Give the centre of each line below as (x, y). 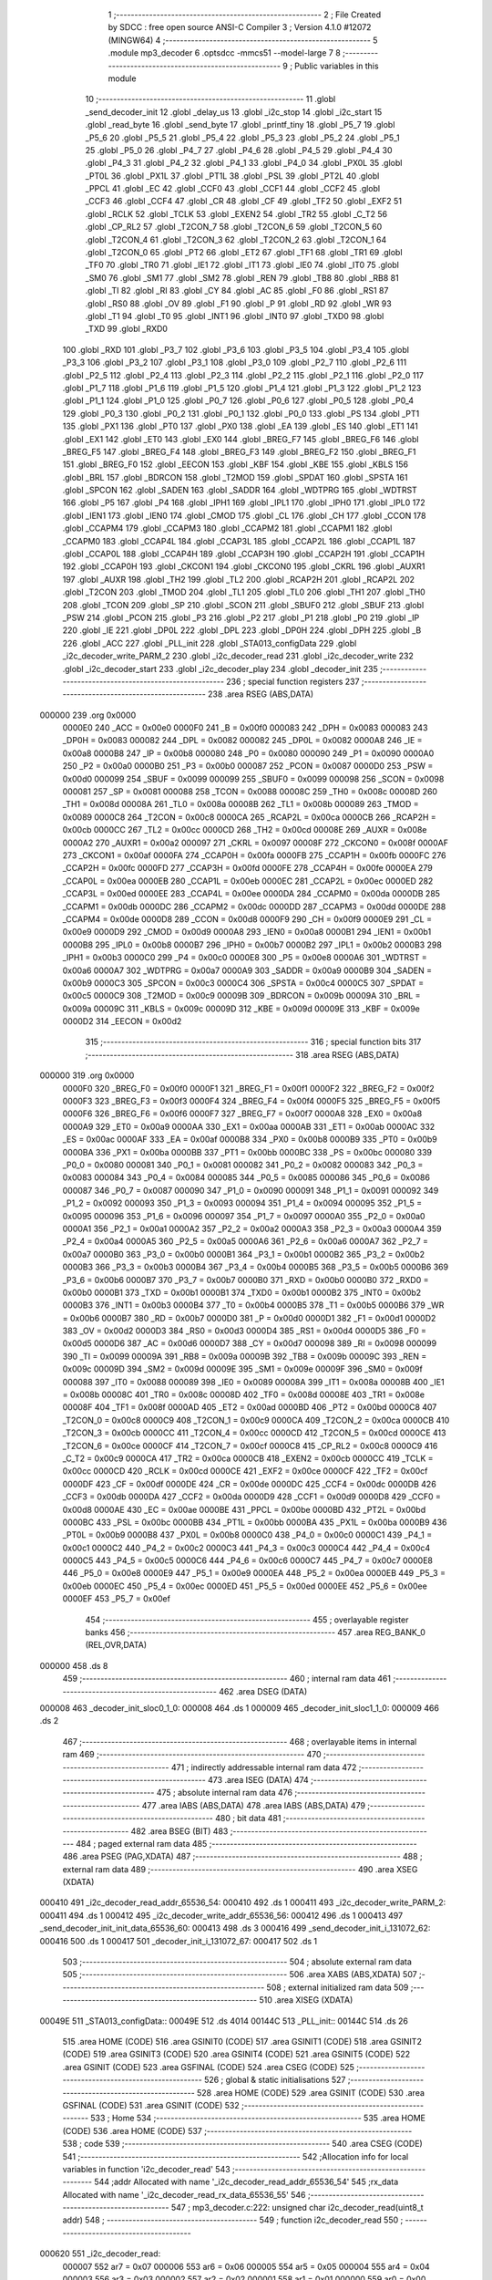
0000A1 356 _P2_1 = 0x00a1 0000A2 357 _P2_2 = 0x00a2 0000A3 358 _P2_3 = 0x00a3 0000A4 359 (252, 1228)
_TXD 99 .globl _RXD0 (127, 329)
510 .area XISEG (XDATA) (306, 2000)
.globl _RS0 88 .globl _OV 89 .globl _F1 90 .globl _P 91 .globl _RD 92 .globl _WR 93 (238, 303)
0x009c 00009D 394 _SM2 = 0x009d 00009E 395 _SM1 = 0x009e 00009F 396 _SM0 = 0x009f (242, 1369)
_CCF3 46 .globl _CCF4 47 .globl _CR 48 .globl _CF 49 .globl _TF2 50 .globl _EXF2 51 (244, 202)
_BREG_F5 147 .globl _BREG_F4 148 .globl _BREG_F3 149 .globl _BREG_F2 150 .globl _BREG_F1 (239, 451)
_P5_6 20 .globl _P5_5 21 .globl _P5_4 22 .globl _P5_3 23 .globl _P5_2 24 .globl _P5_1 (242, 138)
